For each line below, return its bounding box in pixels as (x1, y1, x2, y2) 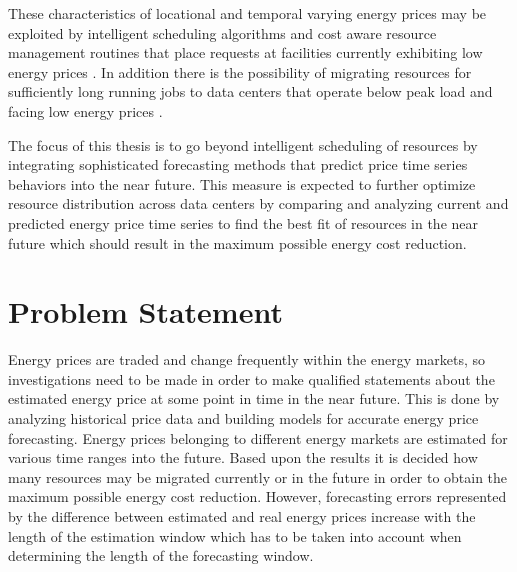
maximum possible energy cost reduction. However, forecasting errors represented (8, 486, 507, 507)
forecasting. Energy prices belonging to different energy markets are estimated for (8, 427, 508, 448)
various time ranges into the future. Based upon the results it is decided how (8, 447, 478, 468)
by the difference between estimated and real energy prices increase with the (8, 506, 476, 526)
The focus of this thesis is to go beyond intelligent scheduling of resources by (8, 134, 478, 155)
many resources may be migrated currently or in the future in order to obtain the (8, 466, 508, 487)
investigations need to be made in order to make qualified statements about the (8, 368, 495, 389)
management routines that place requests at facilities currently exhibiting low (8, 42, 483, 63)
